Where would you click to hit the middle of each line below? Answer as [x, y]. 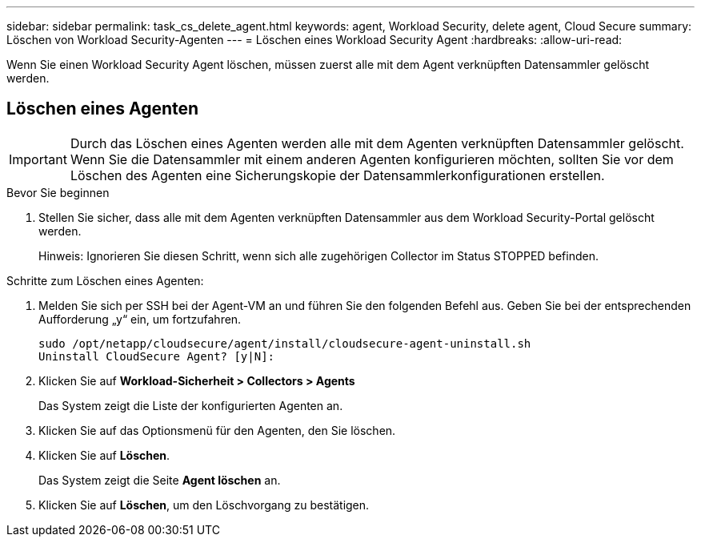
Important [38, 159]
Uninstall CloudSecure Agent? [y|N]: [157, 356]
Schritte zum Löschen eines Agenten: [105, 280]
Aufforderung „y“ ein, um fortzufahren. [140, 319]
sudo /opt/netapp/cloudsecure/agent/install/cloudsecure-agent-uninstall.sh [285, 343]
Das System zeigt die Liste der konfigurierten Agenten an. [191, 405]
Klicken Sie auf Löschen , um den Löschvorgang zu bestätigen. [204, 505]
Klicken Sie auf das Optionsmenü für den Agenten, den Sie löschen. [217, 430]
